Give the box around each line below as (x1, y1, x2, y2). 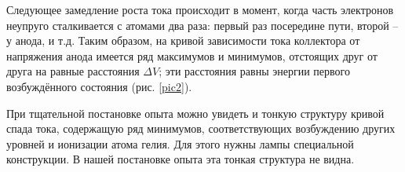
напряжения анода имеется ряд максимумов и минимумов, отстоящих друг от (6, 47, 378, 64)
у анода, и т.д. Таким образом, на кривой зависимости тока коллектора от (6, 32, 360, 49)
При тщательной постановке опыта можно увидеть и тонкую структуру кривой (6, 104, 385, 121)
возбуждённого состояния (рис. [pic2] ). (6, 78, 192, 94)
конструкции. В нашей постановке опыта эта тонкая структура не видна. (6, 151, 355, 167)
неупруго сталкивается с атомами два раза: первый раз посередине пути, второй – (6, 16, 399, 33)
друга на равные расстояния (6, 63, 140, 79)
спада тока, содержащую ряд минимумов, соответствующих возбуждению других (6, 120, 396, 137)
